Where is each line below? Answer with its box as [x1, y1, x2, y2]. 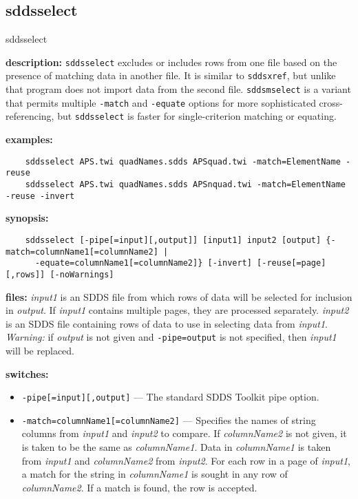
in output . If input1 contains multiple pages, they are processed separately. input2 [6, 303, 349, 317]
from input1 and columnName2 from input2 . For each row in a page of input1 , [21, 453, 350, 467]
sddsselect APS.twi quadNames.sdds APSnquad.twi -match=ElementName [25, 179, 346, 189]
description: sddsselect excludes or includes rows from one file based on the [6, 54, 337, 69]
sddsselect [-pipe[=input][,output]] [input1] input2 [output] [25, 235, 322, 245]
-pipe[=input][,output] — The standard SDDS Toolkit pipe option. [21, 390, 319, 404]
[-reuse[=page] [257, 258, 326, 268]
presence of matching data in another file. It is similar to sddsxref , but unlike [6, 68, 336, 83]
